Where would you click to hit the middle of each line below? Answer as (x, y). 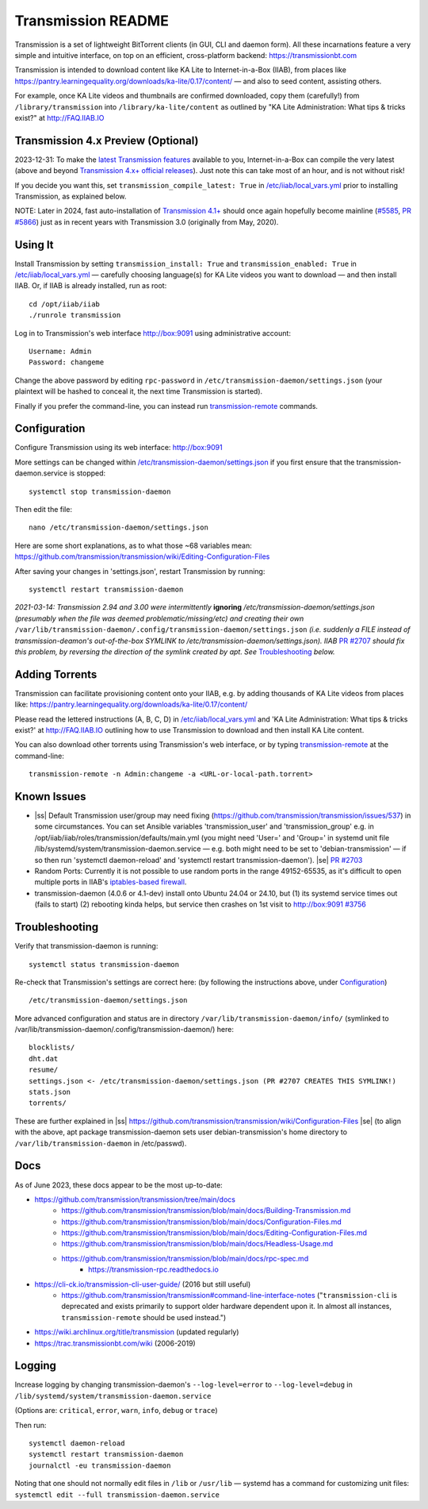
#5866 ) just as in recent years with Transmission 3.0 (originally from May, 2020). (147, 221)
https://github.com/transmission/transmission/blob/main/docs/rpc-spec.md (185, 1258)
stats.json (50, 1092)
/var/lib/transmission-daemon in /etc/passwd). (101, 1143)
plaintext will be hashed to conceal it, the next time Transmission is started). (139, 391)
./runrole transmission (75, 315)
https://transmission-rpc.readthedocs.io (154, 1269)
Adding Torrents (56, 674)
